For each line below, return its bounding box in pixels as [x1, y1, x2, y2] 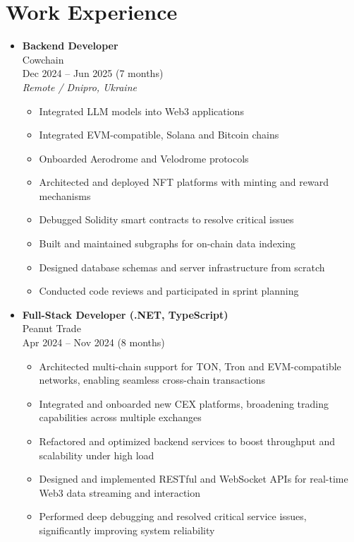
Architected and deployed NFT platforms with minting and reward [39, 175, 329, 189]
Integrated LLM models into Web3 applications [39, 103, 244, 118]
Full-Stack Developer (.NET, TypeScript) [22, 307, 228, 322]
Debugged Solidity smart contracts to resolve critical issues [39, 212, 294, 227]
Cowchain [22, 52, 64, 66]
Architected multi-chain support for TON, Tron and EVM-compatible [39, 358, 341, 373]
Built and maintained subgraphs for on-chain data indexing [39, 236, 295, 251]
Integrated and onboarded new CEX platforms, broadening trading [39, 396, 329, 411]
